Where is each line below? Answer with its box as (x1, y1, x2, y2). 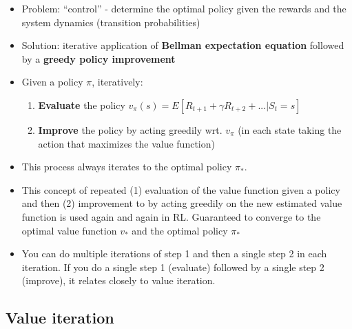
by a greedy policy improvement (21, 51, 176, 66)
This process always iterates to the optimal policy (21, 159, 232, 174)
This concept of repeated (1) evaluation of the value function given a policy (21, 182, 340, 197)
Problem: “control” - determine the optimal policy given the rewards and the (21, 1, 346, 15)
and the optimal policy (132, 223, 228, 237)
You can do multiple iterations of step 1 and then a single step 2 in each (21, 246, 327, 261)
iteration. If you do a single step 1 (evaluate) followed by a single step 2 (21, 259, 324, 274)
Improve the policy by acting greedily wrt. (38, 122, 222, 137)
